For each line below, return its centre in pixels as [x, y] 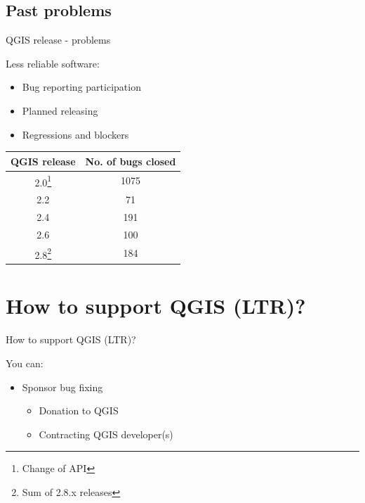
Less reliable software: [53, 63]
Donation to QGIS [79, 410]
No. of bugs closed [131, 161]
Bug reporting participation [81, 87]
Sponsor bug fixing [62, 387]
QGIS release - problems [58, 40]
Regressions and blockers [75, 134]
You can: [25, 363]
